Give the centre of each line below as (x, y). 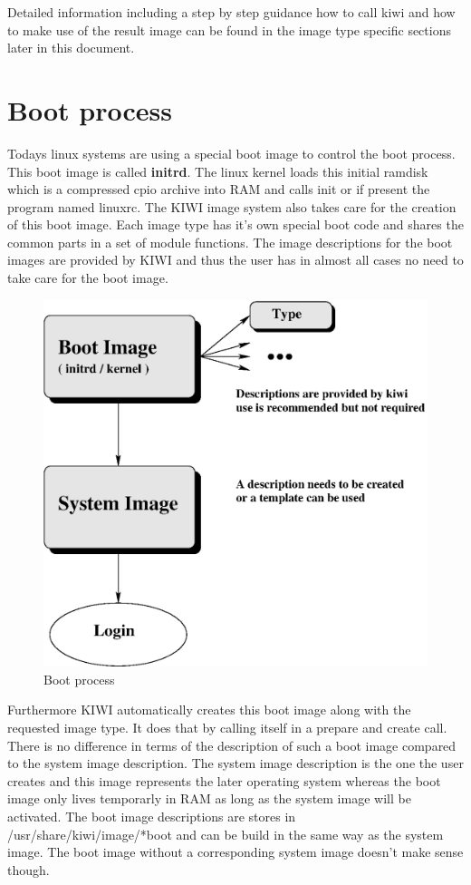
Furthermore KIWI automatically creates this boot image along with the (209, 710)
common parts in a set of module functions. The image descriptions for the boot (230, 242)
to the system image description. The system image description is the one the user (235, 763)
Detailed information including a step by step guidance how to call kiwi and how (231, 12)
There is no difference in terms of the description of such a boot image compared (232, 745)
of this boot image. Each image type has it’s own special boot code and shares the (235, 224)
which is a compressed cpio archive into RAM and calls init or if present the (219, 189)
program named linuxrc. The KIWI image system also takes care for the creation (232, 206)
